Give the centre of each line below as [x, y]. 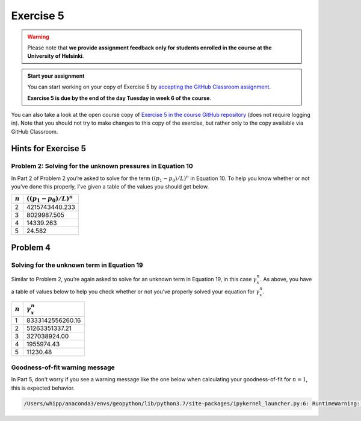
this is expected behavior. [43, 388]
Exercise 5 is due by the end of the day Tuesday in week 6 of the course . [119, 98]
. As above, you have [286, 279]
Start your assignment [56, 76]
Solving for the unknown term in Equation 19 [77, 265]
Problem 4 [31, 248]
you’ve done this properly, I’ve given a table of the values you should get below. [110, 187]
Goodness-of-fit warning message [63, 367]
